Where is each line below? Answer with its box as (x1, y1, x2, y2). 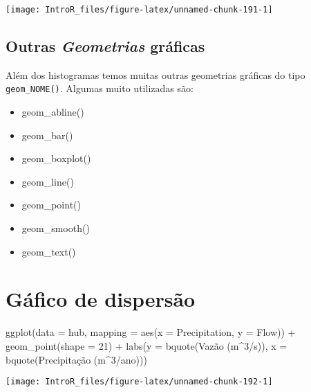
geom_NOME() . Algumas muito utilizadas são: (6, 81, 194, 96)
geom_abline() (21, 105, 84, 119)
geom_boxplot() (21, 151, 91, 166)
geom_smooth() (21, 221, 90, 235)
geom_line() (21, 174, 74, 188)
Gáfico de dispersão (6, 285, 196, 313)
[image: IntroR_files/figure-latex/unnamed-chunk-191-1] (6, 5, 273, 15)
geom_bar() (21, 127, 73, 142)
